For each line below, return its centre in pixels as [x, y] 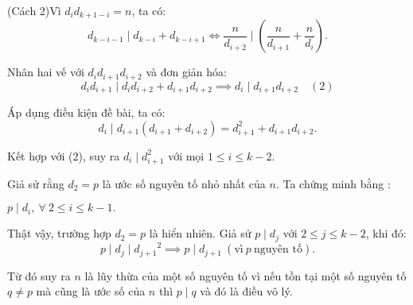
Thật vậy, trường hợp [59, 233]
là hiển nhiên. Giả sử [200, 233]
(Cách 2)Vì [34, 10]
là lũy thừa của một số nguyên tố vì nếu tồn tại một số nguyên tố [245, 275]
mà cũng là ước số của [91, 291]
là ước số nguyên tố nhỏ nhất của [184, 183]
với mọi [186, 155]
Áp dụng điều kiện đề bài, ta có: [86, 112]
